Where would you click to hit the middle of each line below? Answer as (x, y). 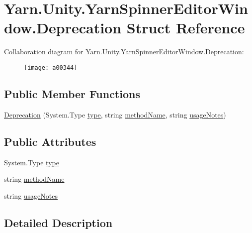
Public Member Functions (72, 93)
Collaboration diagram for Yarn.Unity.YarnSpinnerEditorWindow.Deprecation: (124, 52)
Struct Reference (186, 28)
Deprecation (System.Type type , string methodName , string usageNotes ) (115, 114)
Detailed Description (58, 222)
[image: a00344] (51, 67)
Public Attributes (50, 141)
